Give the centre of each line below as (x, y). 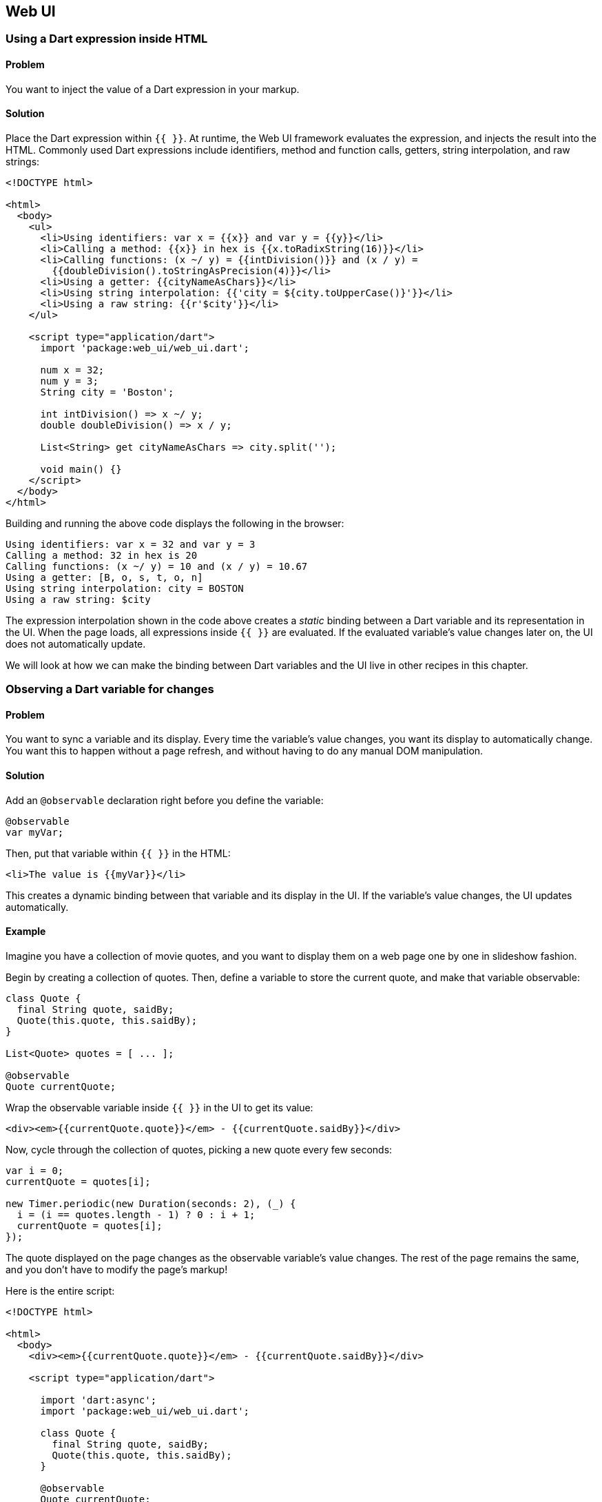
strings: (23, 161)
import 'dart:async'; (98, 1400)
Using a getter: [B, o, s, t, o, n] (104, 577)
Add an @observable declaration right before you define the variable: (165, 800)
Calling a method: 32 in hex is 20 (102, 555)
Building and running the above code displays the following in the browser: (175, 523)
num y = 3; (69, 381)
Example (26, 932)
